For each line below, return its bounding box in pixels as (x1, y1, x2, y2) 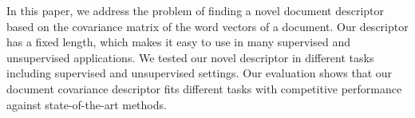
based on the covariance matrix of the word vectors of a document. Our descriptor (6, 18, 409, 34)
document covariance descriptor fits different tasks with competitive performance (6, 80, 402, 96)
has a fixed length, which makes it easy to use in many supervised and (6, 33, 350, 50)
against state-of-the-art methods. (6, 96, 167, 112)
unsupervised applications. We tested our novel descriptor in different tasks (6, 49, 374, 65)
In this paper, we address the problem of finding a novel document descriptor (6, 2, 385, 18)
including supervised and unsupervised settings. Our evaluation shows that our (6, 65, 393, 81)
